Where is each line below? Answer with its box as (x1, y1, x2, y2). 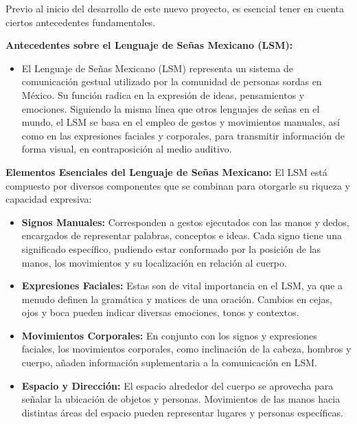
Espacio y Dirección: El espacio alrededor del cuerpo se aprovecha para (21, 378, 334, 392)
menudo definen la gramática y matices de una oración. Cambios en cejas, (21, 291, 332, 306)
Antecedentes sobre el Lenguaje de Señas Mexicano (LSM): (5, 38, 293, 52)
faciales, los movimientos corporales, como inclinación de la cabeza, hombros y (21, 342, 352, 356)
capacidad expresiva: (5, 192, 92, 206)
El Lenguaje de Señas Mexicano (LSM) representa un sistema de (21, 60, 294, 75)
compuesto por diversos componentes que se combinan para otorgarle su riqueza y (5, 178, 350, 192)
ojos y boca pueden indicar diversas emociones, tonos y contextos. (21, 305, 299, 320)
